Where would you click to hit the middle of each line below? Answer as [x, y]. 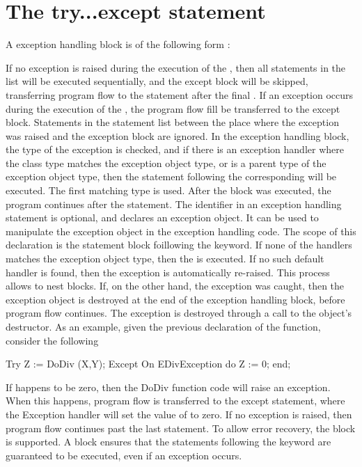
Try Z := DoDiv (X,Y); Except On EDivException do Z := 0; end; [148, 364]
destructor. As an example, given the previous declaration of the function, [163, 326]
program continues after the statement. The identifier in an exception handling [174, 204]
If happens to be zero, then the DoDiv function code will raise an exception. [168, 387]
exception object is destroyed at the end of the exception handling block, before [175, 299]
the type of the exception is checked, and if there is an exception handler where [175, 149]
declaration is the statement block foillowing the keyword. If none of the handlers [179, 245]
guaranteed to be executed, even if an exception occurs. [124, 455]
